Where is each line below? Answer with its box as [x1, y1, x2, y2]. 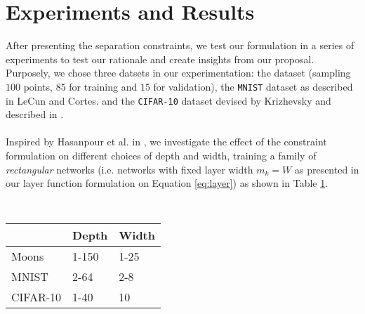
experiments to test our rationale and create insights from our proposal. [6, 51, 314, 66]
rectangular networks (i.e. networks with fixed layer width [6, 162, 253, 176]
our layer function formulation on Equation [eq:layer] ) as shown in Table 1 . [6, 176, 328, 190]
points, [23, 79, 53, 93]
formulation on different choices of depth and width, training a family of [6, 148, 317, 162]
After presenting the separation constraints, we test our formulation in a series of [6, 38, 354, 53]
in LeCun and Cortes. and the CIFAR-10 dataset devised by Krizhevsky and [6, 93, 331, 107]
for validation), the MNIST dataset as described [153, 79, 353, 93]
